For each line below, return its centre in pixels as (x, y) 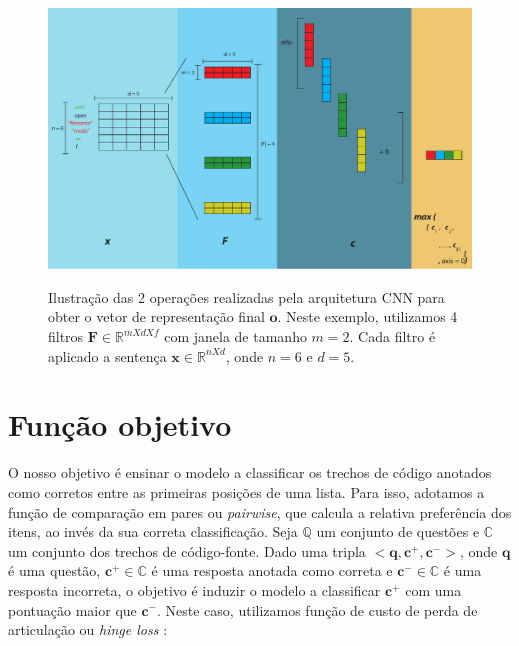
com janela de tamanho (235, 336)
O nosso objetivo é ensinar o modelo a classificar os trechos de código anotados (250, 472)
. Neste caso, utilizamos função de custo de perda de (317, 609)
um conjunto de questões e (398, 531)
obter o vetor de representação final (156, 316)
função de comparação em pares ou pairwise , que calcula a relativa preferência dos (260, 511)
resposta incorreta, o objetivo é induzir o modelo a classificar (194, 589)
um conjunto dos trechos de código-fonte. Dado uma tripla (187, 550)
